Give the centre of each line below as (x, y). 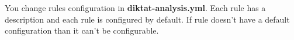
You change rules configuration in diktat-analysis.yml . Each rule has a (135, 8)
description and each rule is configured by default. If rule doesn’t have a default (147, 19)
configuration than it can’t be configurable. (82, 30)
